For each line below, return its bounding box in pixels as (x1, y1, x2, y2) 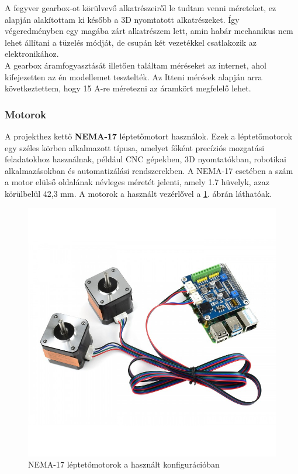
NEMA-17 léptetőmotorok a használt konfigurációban (28, 458, 220, 470)
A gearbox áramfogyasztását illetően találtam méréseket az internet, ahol (5, 59, 266, 71)
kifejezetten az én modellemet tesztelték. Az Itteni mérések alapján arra (5, 70, 262, 83)
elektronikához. (5, 47, 59, 60)
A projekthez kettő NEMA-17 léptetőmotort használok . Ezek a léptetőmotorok (5, 129, 293, 142)
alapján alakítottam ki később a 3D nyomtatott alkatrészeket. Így (5, 13, 240, 25)
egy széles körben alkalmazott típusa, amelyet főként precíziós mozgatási (5, 141, 265, 154)
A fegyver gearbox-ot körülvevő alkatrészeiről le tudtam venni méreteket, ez (5, 2, 276, 13)
